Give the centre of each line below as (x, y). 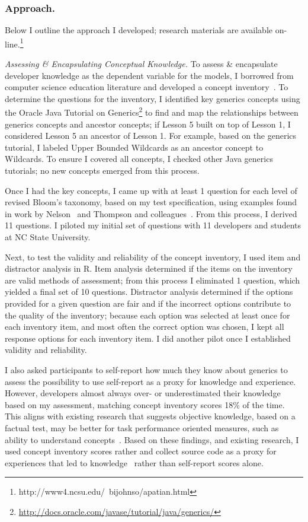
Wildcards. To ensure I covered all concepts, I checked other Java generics (139, 159)
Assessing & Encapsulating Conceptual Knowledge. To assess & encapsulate (141, 64)
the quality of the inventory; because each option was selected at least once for (147, 315)
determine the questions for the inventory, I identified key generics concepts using (153, 98)
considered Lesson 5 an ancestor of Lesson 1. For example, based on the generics (151, 136)
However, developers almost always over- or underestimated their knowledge (143, 393)
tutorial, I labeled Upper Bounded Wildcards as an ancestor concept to (134, 147)
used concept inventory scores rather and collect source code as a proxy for (141, 451)
